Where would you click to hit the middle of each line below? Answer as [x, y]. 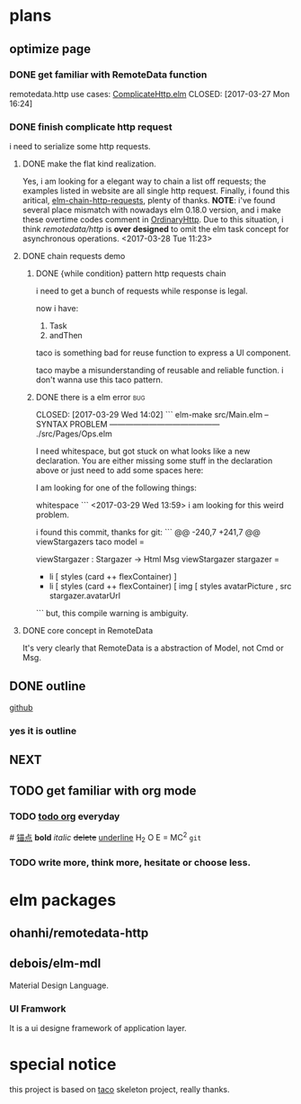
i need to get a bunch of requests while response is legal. [142, 291]
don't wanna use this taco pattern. [99, 380]
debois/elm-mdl [55, 964]
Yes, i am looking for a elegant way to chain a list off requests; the [144, 182]
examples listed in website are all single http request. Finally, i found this [156, 191]
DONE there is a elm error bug [90, 398]
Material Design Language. [59, 985]
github [21, 707]
